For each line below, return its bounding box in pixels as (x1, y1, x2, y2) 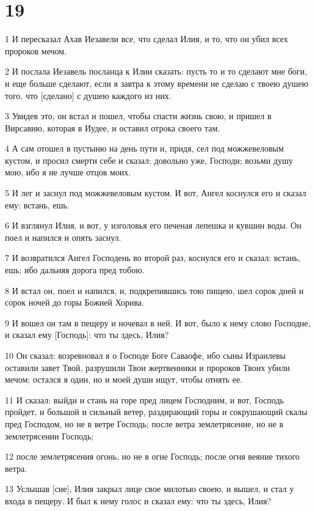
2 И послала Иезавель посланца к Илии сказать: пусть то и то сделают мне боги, (5, 65, 307, 78)
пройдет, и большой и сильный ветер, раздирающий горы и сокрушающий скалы (5, 405, 308, 418)
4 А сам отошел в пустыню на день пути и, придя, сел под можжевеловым (5, 142, 284, 155)
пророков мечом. (5, 44, 67, 57)
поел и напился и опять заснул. (5, 230, 121, 243)
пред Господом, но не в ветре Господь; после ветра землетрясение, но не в (5, 417, 284, 430)
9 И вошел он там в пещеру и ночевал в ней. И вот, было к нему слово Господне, (5, 316, 311, 329)
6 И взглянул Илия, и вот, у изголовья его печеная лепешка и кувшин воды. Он (5, 219, 302, 232)
